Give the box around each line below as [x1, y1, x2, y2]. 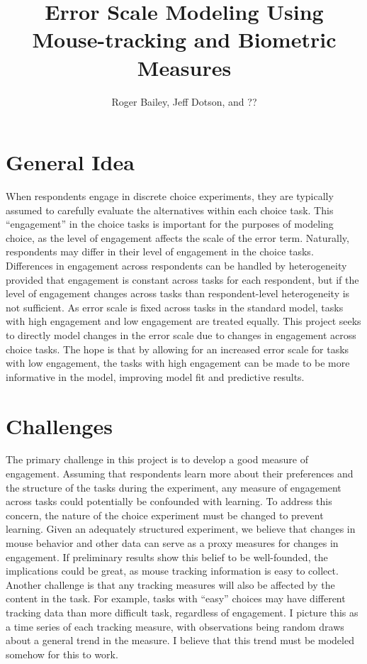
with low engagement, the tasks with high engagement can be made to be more [6, 355, 350, 370]
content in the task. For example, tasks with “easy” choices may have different [6, 591, 346, 606]
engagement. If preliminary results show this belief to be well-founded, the [6, 549, 328, 564]
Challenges [6, 411, 113, 440]
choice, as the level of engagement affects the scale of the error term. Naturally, [6, 230, 349, 245]
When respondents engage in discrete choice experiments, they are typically [6, 189, 334, 204]
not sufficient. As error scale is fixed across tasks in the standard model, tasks [6, 299, 344, 314]
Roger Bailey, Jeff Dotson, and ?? [111, 94, 257, 109]
